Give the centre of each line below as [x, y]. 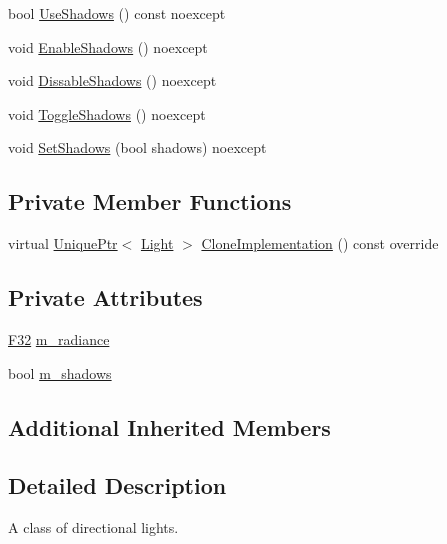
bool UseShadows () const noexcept [117, 13]
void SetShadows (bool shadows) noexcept [137, 147]
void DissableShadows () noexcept [112, 80]
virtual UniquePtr [63, 243]
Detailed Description [117, 485]
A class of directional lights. [93, 527]
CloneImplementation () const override [320, 243]
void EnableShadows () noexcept [108, 46]
